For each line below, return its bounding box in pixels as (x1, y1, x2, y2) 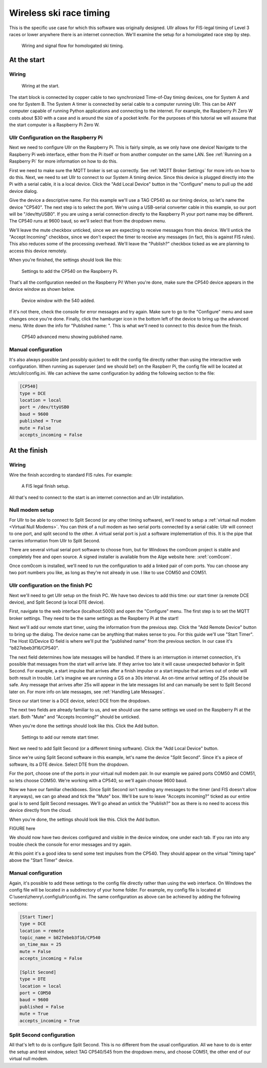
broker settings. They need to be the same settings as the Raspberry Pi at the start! (9, 615, 179, 621)
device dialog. (9, 188, 38, 194)
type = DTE (19, 977, 46, 982)
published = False (19, 1004, 64, 1010)
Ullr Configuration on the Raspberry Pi (9, 134, 103, 141)
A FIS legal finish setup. (21, 483, 70, 489)
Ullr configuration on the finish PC (9, 582, 92, 589)
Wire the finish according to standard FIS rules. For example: (9, 472, 133, 478)
